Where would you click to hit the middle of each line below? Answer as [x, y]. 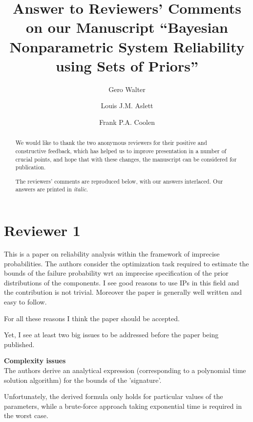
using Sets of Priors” [127, 65]
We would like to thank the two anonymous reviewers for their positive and [111, 143]
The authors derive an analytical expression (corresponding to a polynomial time [125, 370]
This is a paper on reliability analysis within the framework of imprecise [112, 254]
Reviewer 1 [42, 230]
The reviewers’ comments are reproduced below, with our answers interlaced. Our [119, 181]
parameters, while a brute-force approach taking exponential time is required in [123, 406]
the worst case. [26, 415]
